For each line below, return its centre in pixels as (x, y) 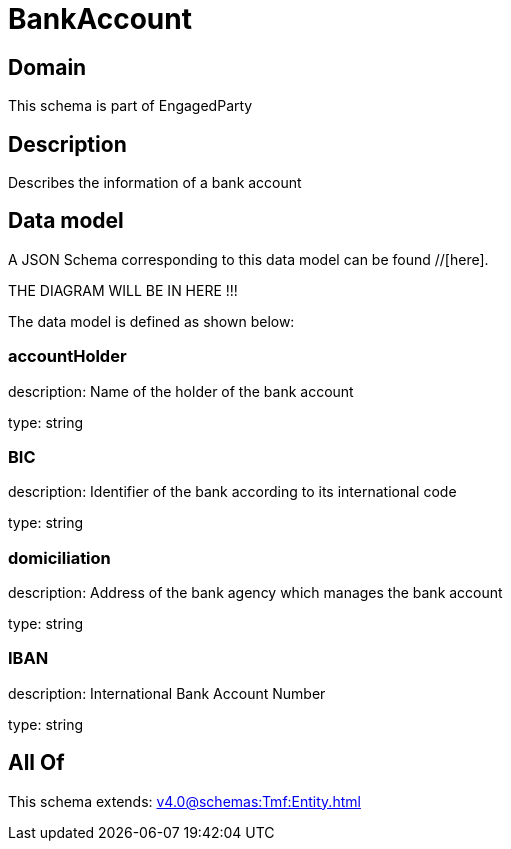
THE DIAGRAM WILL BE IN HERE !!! (123, 290)
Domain (47, 67)
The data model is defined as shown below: (151, 321)
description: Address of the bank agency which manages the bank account (255, 593)
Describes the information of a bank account (155, 183)
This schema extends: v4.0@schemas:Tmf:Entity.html (184, 801)
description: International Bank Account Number (167, 693)
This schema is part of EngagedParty (130, 106)
